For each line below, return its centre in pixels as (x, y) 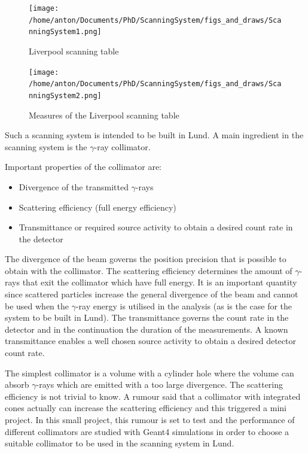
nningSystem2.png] (65, 95)
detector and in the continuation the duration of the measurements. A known (147, 329)
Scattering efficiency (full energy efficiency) (97, 207)
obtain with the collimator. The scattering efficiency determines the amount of (149, 270)
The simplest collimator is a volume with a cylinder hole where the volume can (150, 373)
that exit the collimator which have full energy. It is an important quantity (160, 282)
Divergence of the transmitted (74, 186)
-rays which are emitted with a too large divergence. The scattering (160, 384)
